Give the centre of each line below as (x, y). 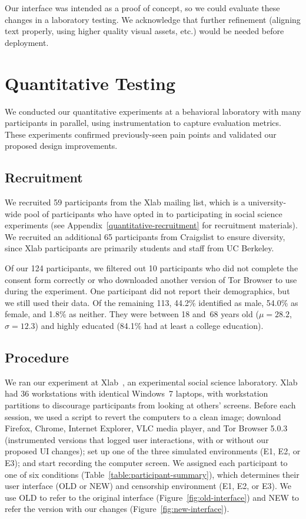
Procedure (37, 357)
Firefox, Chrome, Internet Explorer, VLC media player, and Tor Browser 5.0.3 (146, 428)
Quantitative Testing (90, 83)
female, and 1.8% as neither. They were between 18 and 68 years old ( (132, 314)
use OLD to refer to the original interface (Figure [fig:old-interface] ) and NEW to (152, 497)
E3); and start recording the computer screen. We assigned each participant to (146, 462)
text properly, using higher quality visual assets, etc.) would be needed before (144, 31)
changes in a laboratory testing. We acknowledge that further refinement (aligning (153, 19)
